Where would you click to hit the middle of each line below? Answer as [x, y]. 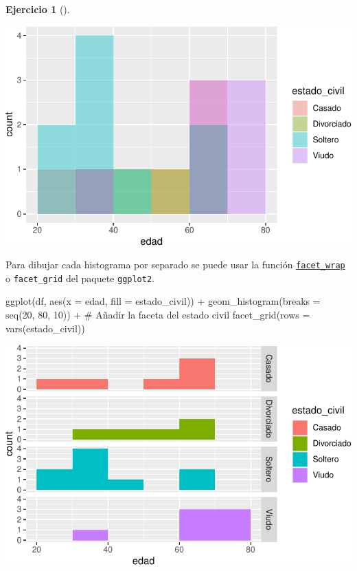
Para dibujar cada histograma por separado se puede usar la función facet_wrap [175, 265]
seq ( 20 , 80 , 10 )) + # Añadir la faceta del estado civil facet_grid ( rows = [158, 315]
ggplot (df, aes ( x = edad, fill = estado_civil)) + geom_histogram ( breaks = [163, 301]
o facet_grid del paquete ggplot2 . [80, 278]
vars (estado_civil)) [45, 328]
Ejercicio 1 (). [38, 9]
